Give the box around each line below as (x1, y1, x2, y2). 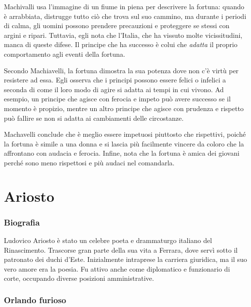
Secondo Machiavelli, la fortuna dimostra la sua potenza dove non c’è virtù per (4, 65, 239, 75)
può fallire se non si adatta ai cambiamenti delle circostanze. (4, 113, 184, 123)
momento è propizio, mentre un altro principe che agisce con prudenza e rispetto (4, 103, 244, 113)
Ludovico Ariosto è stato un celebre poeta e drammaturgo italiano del (4, 235, 212, 245)
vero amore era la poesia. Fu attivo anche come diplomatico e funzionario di (4, 263, 230, 274)
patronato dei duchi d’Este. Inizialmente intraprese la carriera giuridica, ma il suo (4, 254, 247, 264)
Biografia (4, 216, 40, 228)
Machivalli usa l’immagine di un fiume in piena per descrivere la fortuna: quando (4, 1, 245, 11)
